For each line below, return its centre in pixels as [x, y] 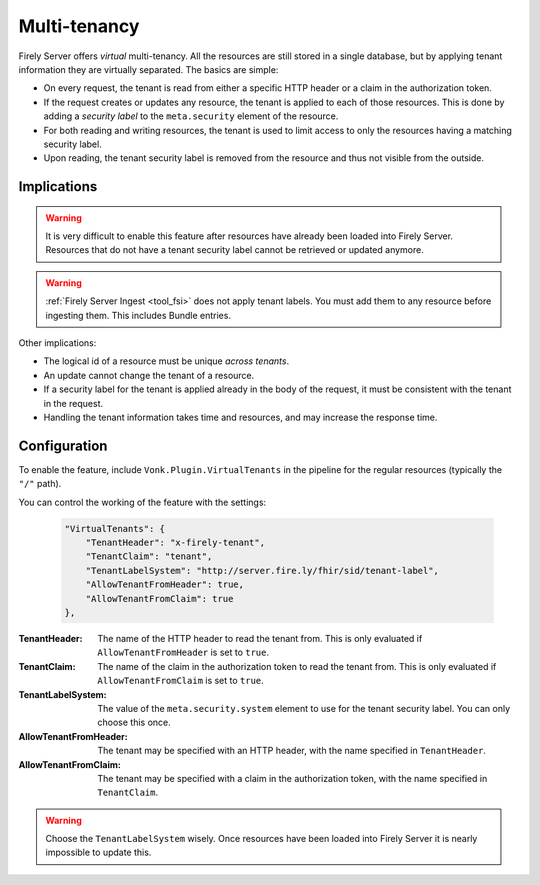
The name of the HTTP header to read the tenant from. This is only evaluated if [260, 638]
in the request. [73, 403]
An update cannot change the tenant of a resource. [149, 375]
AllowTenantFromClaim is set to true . [180, 681]
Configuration [63, 445]
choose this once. [134, 722]
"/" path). [40, 484]
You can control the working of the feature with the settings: [142, 502]
